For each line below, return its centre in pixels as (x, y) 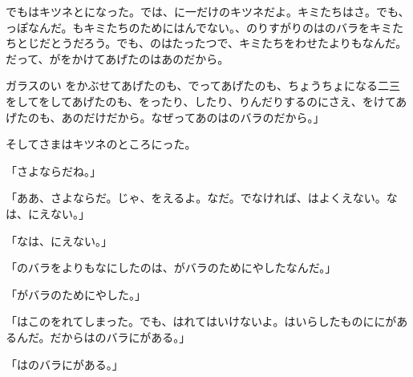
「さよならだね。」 (53, 170)
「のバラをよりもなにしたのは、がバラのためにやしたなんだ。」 (171, 268)
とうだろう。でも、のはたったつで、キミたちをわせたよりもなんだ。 (229, 43)
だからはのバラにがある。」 (120, 336)
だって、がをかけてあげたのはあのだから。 (117, 58)
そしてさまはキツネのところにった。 (101, 144)
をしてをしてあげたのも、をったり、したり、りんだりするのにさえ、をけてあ (206, 101)
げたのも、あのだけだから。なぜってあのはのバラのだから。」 (165, 117)
